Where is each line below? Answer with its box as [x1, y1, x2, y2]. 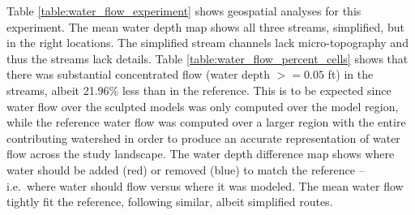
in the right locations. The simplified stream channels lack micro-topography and [6, 34, 409, 51]
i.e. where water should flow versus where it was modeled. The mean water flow [6, 177, 404, 194]
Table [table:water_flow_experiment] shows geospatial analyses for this [6, 2, 362, 19]
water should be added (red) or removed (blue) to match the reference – [6, 161, 365, 178]
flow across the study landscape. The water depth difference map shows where [6, 145, 395, 162]
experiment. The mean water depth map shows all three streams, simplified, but [6, 18, 404, 35]
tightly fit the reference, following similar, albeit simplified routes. [6, 193, 333, 210]
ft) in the [327, 66, 374, 83]
